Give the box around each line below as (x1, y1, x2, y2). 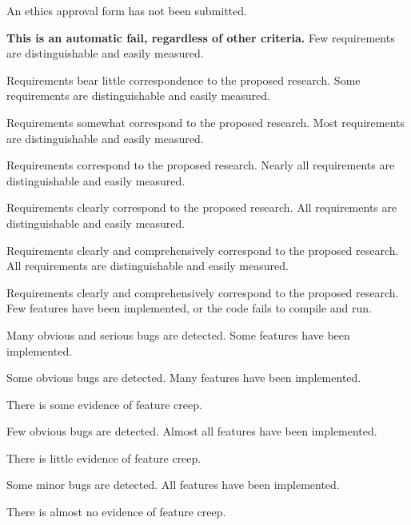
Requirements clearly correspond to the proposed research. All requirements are (6, 199, 397, 216)
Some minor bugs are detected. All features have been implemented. (6, 476, 340, 493)
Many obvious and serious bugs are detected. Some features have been (6, 326, 350, 343)
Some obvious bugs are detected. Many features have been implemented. (6, 369, 361, 386)
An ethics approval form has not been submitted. (6, 2, 247, 18)
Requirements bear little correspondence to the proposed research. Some (6, 71, 361, 88)
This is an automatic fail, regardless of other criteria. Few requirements (6, 29, 395, 46)
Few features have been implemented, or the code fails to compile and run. (6, 300, 373, 316)
